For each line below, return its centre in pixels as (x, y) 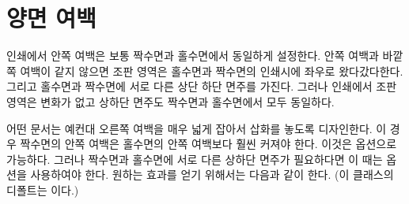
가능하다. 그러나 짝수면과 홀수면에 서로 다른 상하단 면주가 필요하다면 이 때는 (195, 159)
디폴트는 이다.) (43, 189)
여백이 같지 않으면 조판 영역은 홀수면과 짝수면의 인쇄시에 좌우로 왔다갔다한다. (212, 70)
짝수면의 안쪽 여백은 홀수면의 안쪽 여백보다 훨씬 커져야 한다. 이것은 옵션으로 (208, 144)
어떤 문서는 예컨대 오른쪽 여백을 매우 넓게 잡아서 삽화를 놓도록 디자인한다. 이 (197, 128)
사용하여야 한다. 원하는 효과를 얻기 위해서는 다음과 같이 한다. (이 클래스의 (212, 174)
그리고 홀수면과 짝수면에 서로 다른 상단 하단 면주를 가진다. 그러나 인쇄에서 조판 (202, 86)
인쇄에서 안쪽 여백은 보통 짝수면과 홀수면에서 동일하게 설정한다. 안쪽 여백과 (193, 56)
